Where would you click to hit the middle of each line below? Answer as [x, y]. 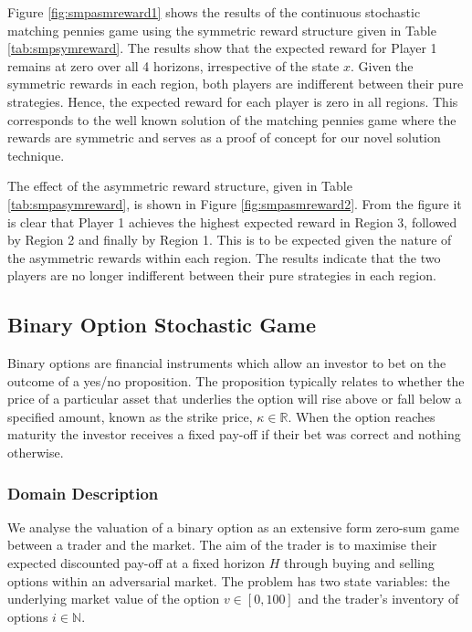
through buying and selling [359, 563]
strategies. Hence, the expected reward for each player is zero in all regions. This [233, 101]
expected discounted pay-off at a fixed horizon [136, 563]
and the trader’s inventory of [378, 599]
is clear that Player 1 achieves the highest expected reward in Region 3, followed [232, 221]
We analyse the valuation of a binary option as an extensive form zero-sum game [234, 527]
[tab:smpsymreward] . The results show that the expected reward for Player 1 [222, 48]
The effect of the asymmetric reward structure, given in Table [180, 186]
